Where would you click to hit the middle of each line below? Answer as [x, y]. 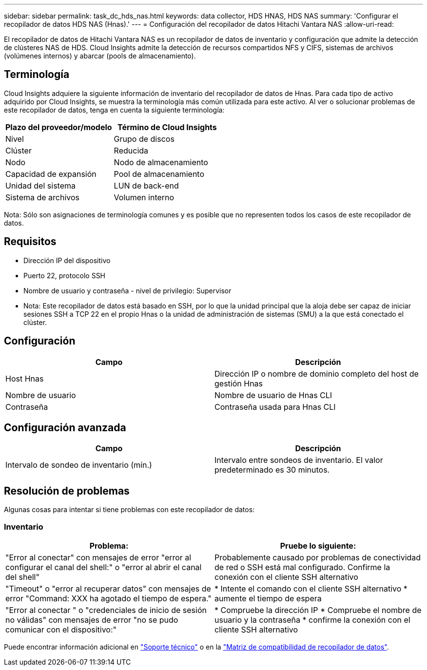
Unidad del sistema [40, 185]
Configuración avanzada [65, 427]
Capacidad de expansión [51, 174]
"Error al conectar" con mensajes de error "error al [98, 557]
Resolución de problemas [67, 491]
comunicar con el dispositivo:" [61, 629]
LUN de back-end [146, 185]
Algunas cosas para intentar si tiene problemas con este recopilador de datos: [129, 510]
